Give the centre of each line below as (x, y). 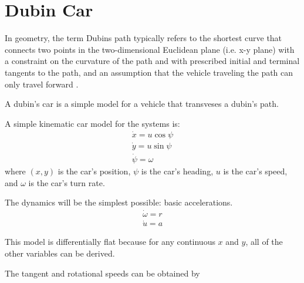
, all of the (264, 242)
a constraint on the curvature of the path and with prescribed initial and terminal (152, 61)
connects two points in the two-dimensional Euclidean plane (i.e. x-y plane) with (150, 49)
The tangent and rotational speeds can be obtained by (102, 273)
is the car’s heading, (177, 171)
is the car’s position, (94, 171)
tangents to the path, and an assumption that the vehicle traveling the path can (149, 72)
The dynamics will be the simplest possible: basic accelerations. (119, 202)
